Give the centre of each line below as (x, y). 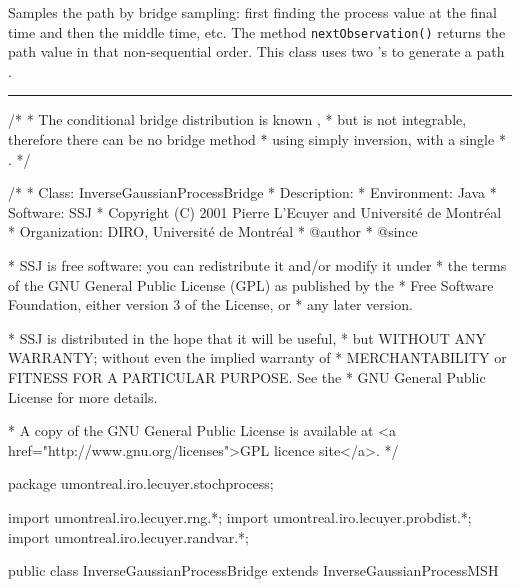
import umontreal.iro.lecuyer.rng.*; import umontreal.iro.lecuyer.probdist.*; (240, 516)
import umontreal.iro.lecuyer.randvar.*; (129, 536)
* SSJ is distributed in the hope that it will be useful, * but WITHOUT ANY (247, 337)
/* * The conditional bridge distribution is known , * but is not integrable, (237, 119)
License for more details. (83, 396)
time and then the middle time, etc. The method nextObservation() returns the (257, 31)
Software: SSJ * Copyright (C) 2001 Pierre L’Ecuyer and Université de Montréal (255, 211)
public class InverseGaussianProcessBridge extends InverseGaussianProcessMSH (253, 570)
